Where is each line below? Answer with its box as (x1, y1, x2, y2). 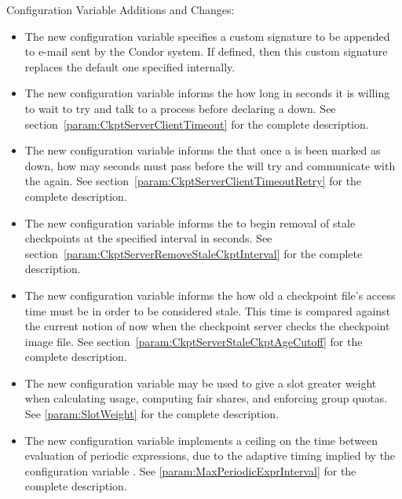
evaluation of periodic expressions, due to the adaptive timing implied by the (24, 447, 396, 464)
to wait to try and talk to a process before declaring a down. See (24, 100, 336, 116)
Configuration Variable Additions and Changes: (6, 2, 235, 17)
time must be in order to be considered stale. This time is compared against (24, 302, 391, 319)
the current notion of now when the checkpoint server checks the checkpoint (24, 318, 390, 334)
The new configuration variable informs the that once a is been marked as (24, 142, 381, 158)
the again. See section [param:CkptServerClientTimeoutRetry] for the (24, 173, 362, 189)
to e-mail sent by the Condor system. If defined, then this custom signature (24, 43, 388, 60)
